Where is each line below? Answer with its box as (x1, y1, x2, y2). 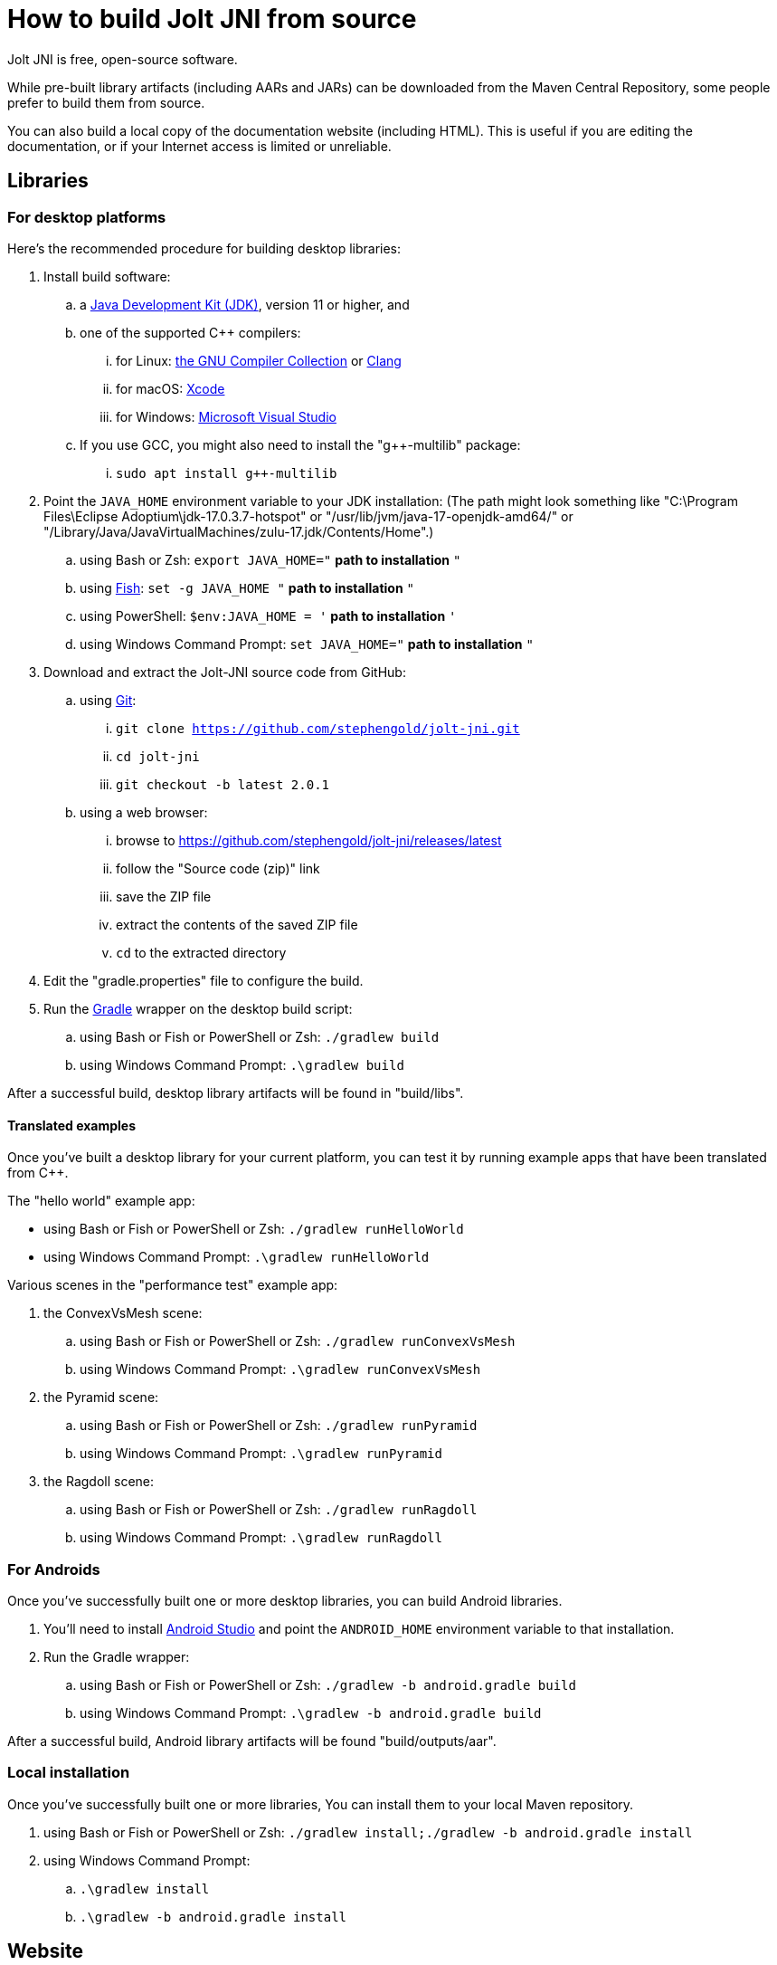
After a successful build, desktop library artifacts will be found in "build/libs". (7, 1084, 464, 1101)
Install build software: (43, 268, 171, 284)
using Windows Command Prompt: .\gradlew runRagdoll (80, 1530, 442, 1546)
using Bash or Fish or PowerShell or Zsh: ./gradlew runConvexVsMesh (80, 1333, 516, 1350)
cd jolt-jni (116, 749, 200, 764)
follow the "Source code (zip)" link (116, 860, 320, 876)
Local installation (7, 1763, 130, 1782)
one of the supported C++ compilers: (80, 324, 301, 340)
